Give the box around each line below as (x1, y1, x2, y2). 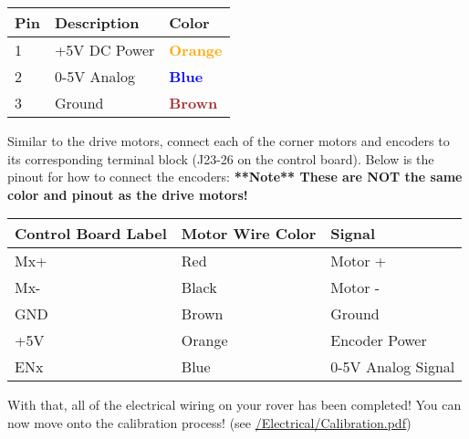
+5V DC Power (54, 39, 155, 60)
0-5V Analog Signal (330, 356, 455, 378)
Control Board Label (15, 223, 167, 245)
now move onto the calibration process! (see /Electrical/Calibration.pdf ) (7, 413, 412, 432)
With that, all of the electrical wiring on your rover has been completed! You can (7, 395, 462, 414)
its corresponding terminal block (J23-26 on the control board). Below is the (7, 149, 434, 168)
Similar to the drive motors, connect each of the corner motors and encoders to (7, 131, 450, 150)
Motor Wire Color (181, 223, 317, 245)
